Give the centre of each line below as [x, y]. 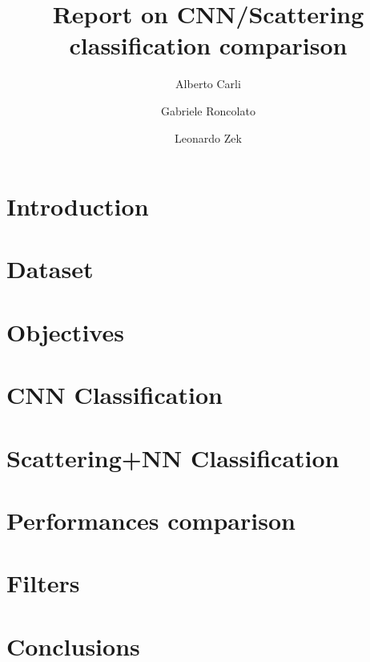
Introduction [78, 206]
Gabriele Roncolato [208, 110]
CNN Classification [115, 395]
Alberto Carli [208, 84]
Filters [43, 583]
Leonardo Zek [208, 137]
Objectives [65, 331]
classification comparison [208, 45]
